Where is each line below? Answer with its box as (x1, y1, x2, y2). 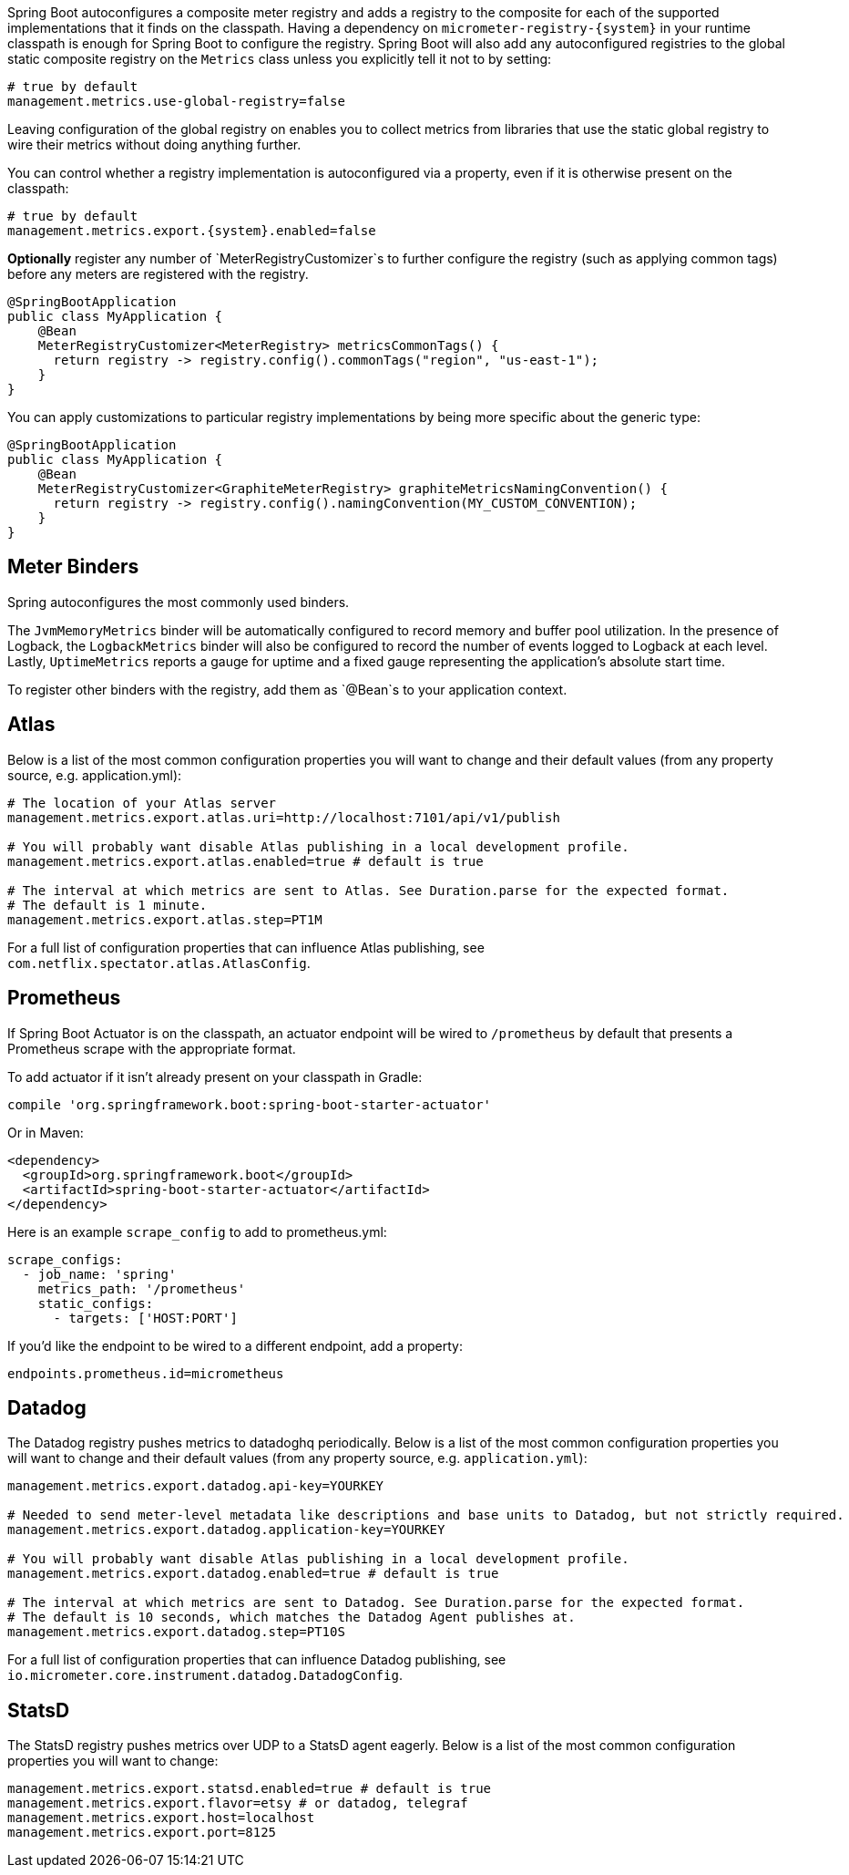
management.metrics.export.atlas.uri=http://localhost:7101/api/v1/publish (7, 809, 560, 825)
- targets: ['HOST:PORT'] (53, 1310, 238, 1325)
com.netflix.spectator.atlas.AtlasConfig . (7, 954, 311, 971)
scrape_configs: (7, 1252, 123, 1267)
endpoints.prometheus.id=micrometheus (7, 1365, 284, 1381)
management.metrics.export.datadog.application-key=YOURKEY (7, 1522, 445, 1538)
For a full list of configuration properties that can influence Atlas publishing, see (7, 939, 485, 955)
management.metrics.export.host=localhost (7, 1810, 315, 1826)
